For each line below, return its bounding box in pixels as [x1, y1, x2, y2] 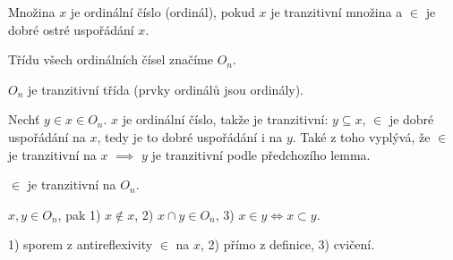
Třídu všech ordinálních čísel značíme [8, 50, 213, 69]
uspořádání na [8, 127, 86, 146]
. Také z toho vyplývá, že [292, 127, 431, 146]
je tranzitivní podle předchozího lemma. [151, 145, 371, 164]
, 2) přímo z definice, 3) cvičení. [201, 235, 375, 254]
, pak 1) [57, 205, 101, 223]
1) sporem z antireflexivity [8, 235, 153, 254]
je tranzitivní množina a [270, 3, 403, 21]
